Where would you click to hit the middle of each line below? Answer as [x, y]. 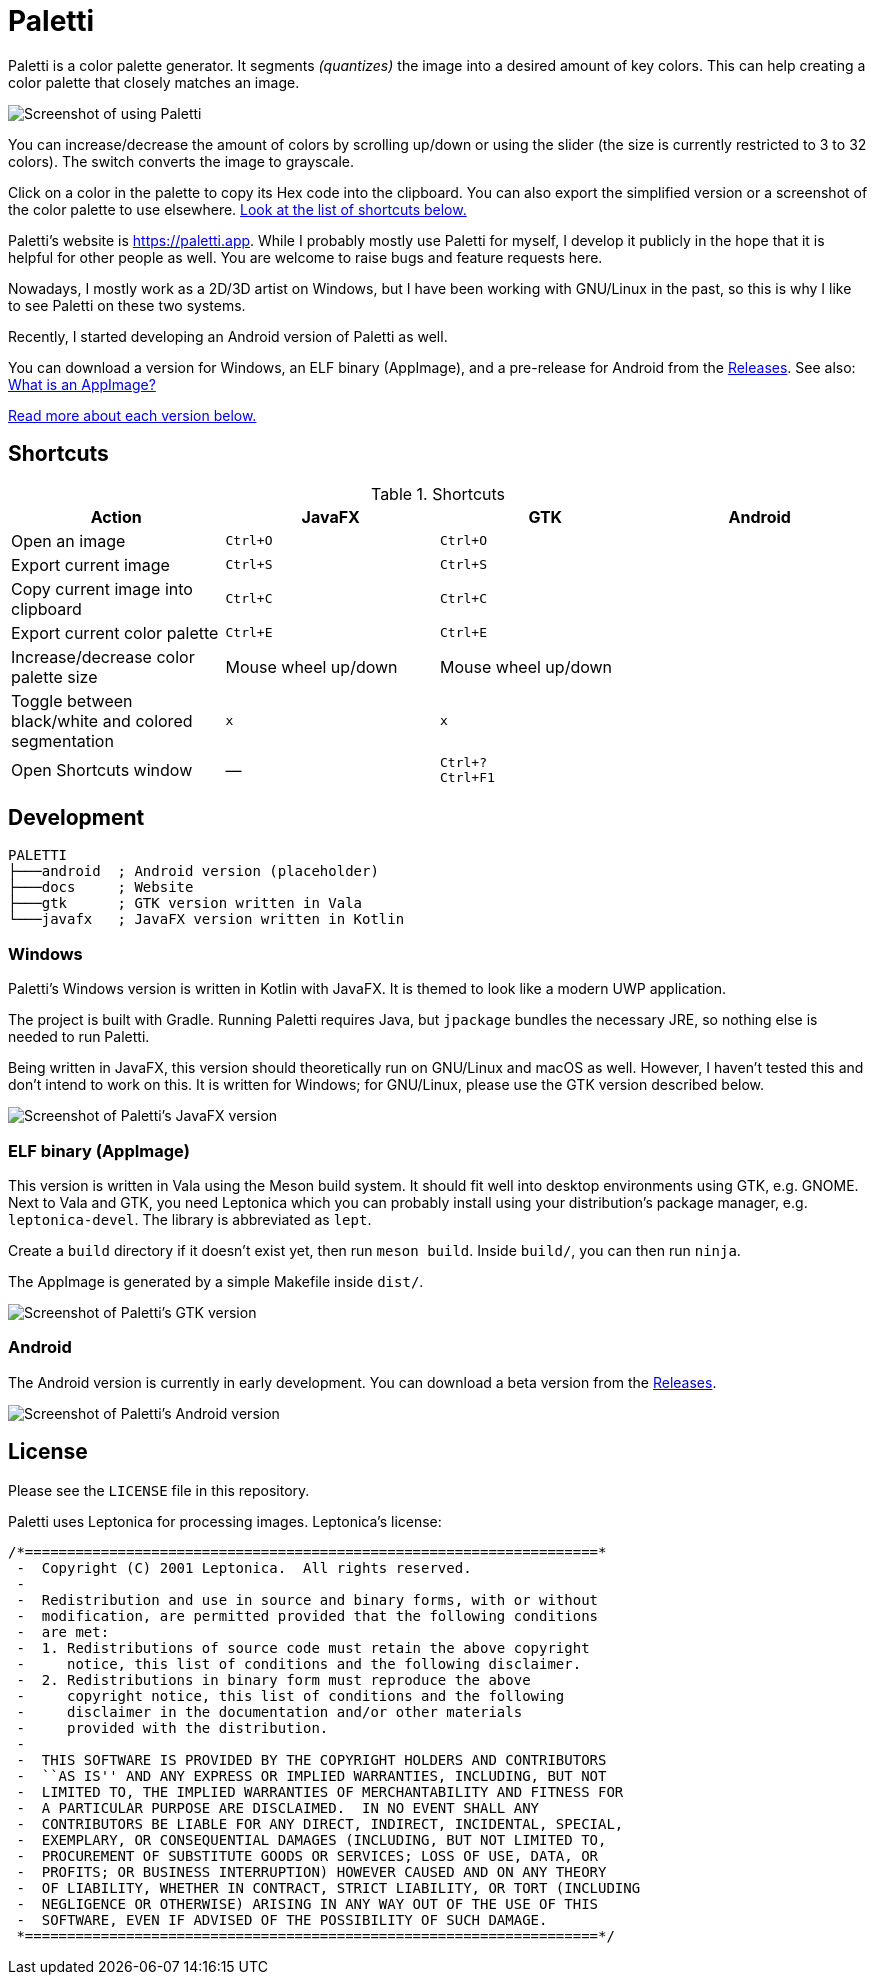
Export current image [90, 564]
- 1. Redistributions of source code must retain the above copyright [303, 1647]
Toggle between [72, 700]
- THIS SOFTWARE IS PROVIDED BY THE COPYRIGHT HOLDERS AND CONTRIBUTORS [311, 1759]
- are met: [63, 1631]
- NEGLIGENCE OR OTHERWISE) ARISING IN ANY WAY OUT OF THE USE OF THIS [307, 1903]
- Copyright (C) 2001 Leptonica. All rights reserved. [244, 1567]
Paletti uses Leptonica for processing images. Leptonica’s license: [225, 1521]
